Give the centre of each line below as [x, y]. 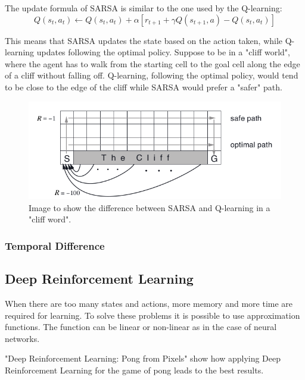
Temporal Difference [55, 245]
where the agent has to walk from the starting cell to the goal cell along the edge [152, 63]
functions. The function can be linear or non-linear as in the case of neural [141, 327]
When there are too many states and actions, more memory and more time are [149, 303]
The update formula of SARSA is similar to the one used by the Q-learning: [144, 8]
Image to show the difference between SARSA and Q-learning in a [150, 207]
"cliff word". [50, 219]
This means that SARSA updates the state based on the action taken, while [144, 40]
